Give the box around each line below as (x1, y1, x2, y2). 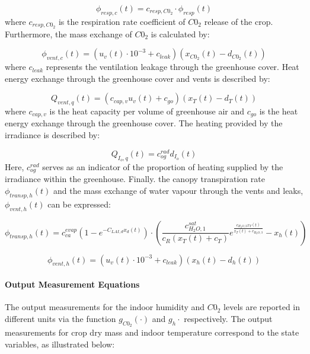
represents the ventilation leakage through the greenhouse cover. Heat (46, 60, 299, 73)
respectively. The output (184, 312, 273, 324)
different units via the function (5, 312, 116, 324)
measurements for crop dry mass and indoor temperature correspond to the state (5, 326, 299, 338)
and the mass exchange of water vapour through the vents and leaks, (53, 184, 303, 196)
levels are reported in (223, 301, 301, 313)
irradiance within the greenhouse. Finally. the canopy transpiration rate (5, 173, 265, 185)
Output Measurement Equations (5, 278, 140, 290)
